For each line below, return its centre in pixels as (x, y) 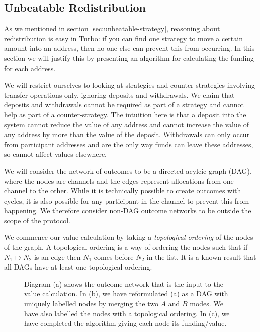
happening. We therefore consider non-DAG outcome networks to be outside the (128, 210)
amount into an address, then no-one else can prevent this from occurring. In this (129, 48)
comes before (114, 257)
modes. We (206, 304)
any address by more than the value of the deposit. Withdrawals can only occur (127, 134)
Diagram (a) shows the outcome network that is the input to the (124, 283)
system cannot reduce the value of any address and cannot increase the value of (126, 124)
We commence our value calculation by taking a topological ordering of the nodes (129, 237)
